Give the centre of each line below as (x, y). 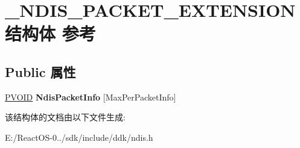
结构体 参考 (50, 33)
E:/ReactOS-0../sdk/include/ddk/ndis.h (79, 137)
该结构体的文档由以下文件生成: (65, 117)
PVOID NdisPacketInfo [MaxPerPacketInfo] (91, 97)
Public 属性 (40, 71)
